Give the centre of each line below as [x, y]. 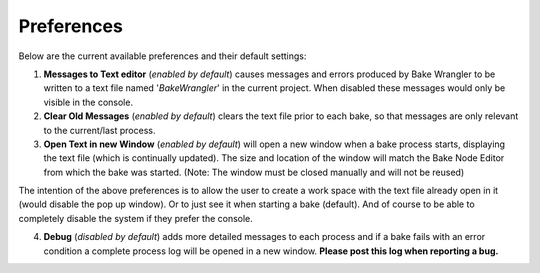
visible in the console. [88, 102]
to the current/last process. [99, 130]
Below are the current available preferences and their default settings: [162, 56]
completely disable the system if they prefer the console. [136, 218]
